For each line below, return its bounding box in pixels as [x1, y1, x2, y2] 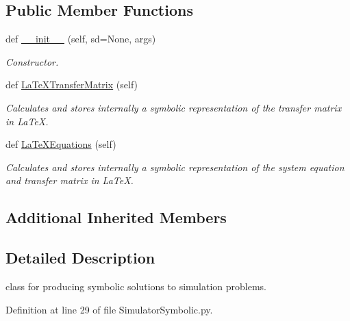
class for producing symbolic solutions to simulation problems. [5, 279, 267, 293]
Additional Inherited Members [5, 207, 227, 228]
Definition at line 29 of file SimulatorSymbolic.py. [5, 302, 213, 316]
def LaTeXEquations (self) [5, 137, 116, 151]
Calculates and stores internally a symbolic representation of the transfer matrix [5, 100, 342, 114]
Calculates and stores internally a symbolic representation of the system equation [5, 159, 345, 174]
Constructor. [5, 54, 59, 68]
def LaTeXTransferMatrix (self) [5, 77, 138, 92]
